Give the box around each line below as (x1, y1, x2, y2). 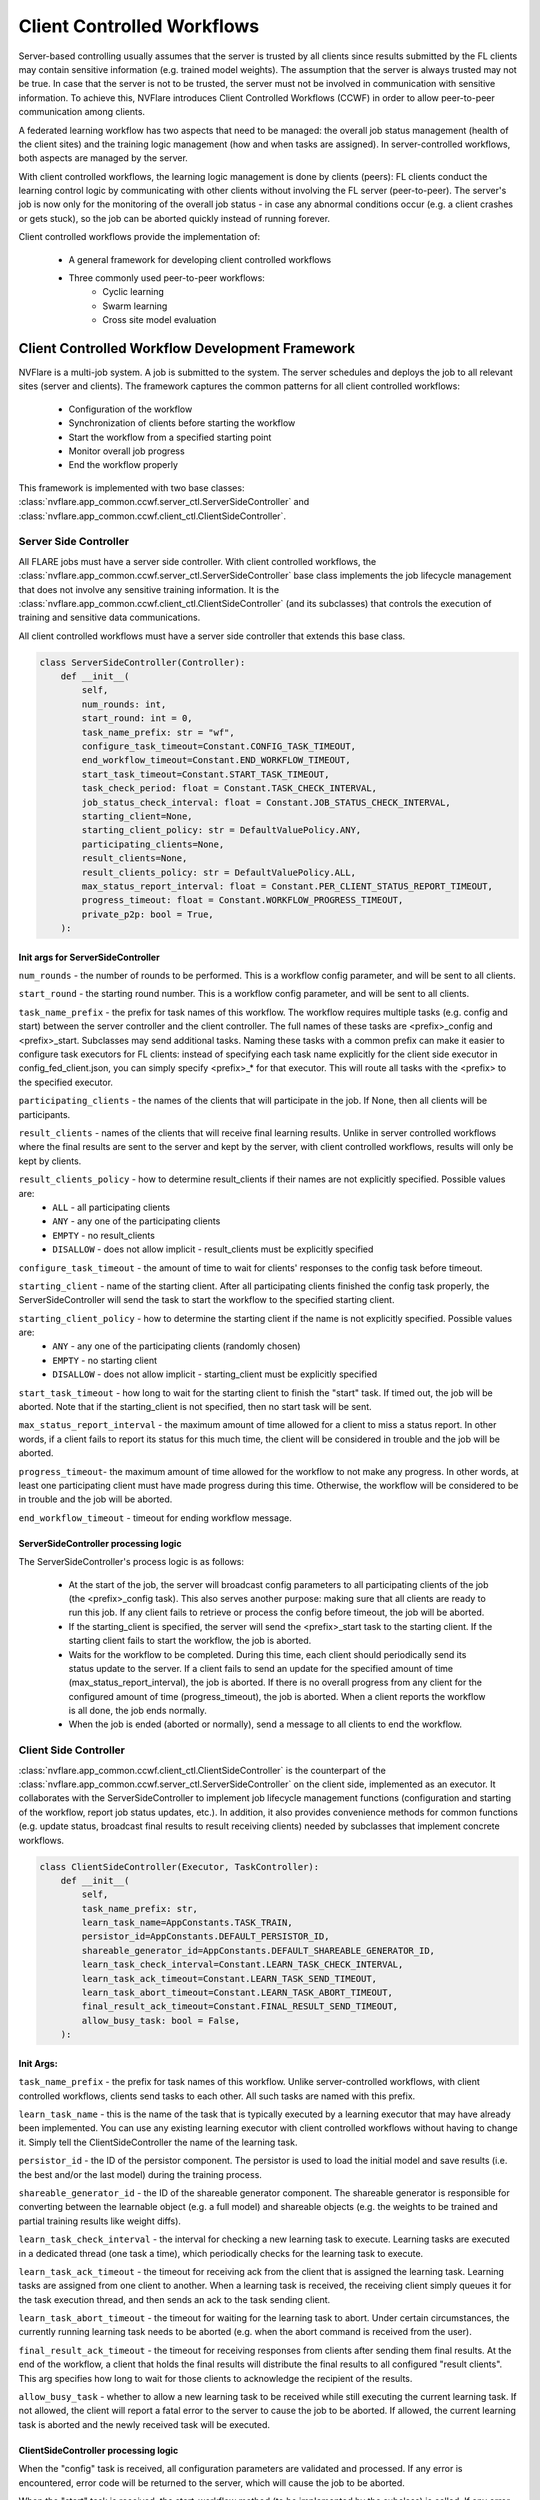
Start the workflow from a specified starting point (68, 431, 272, 443)
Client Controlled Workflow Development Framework (18, 340, 356, 357)
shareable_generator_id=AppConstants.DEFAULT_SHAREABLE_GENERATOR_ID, (81, 1945, 435, 1956)
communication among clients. (18, 106, 145, 118)
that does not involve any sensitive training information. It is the (18, 583, 280, 595)
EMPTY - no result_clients (52, 1229, 155, 1241)
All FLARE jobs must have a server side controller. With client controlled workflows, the (18, 555, 377, 567)
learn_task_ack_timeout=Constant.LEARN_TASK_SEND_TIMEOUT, (81, 1973, 378, 1984)
